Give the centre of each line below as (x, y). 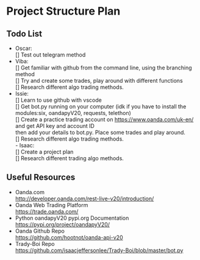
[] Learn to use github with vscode (58, 100)
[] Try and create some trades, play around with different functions (99, 81)
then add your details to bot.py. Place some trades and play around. (100, 132)
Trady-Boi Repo (35, 244)
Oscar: (23, 48)
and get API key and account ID (55, 126)
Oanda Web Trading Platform (52, 205)
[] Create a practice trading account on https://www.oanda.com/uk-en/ (104, 119)
